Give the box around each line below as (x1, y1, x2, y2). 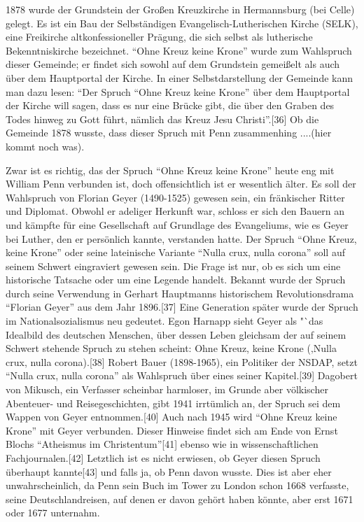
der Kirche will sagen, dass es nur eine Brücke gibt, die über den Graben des (6, 98, 335, 113)
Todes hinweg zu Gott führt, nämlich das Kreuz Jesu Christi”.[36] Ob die (6, 111, 319, 126)
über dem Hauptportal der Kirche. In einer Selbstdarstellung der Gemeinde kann (6, 70, 353, 85)
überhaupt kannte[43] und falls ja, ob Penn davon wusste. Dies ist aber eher (6, 464, 332, 479)
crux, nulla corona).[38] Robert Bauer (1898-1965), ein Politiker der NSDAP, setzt (6, 354, 358, 369)
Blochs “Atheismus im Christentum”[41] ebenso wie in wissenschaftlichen (6, 437, 318, 451)
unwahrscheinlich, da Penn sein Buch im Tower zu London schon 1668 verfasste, (6, 478, 349, 493)
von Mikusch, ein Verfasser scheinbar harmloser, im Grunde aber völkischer (6, 382, 328, 397)
